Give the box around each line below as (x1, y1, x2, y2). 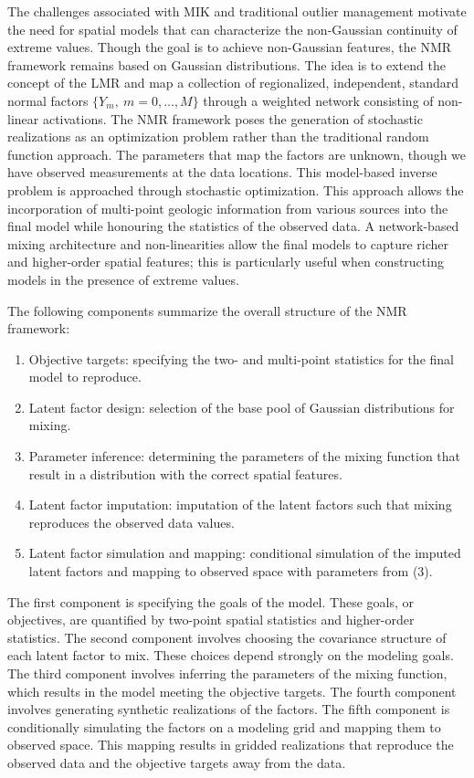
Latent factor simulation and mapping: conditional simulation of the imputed (28, 543, 461, 562)
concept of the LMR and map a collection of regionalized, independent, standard (7, 73, 459, 92)
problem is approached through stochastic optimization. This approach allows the (7, 180, 464, 199)
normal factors (7, 90, 89, 110)
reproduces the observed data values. (28, 512, 235, 531)
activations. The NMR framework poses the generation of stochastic (42, 109, 423, 128)
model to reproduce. (28, 367, 142, 386)
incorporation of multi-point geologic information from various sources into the (7, 198, 448, 217)
